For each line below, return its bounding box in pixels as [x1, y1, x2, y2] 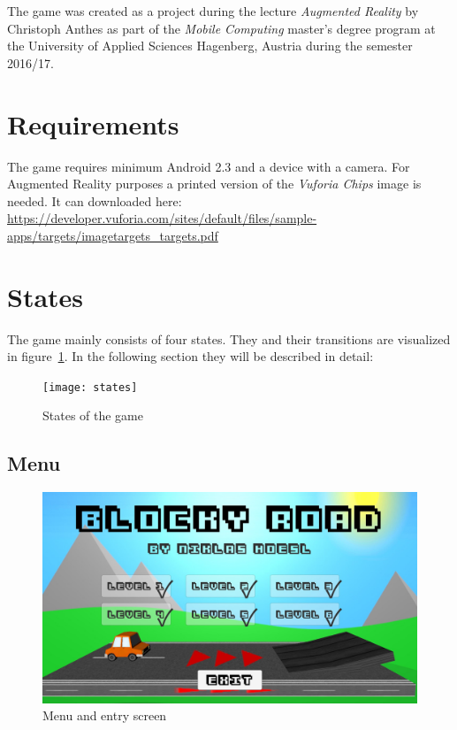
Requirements [7, 105, 179, 142]
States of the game [42, 406, 144, 425]
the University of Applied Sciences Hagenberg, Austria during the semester [7, 36, 413, 55]
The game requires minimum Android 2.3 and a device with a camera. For [7, 157, 410, 175]
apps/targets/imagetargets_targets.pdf [7, 226, 218, 244]
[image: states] [42, 380, 138, 394]
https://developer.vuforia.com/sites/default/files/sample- [7, 209, 317, 227]
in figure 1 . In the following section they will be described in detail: [7, 347, 374, 365]
